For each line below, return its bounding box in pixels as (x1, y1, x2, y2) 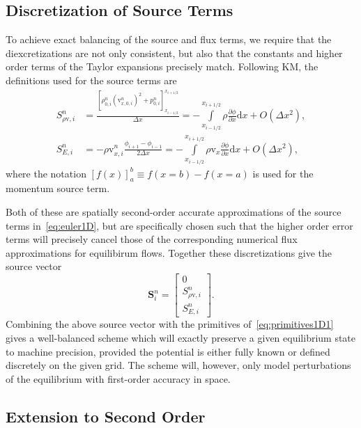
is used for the (252, 166, 314, 180)
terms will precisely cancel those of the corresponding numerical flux (6, 232, 298, 246)
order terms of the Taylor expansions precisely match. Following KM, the (6, 59, 318, 74)
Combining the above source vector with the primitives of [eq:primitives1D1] (6, 317, 334, 331)
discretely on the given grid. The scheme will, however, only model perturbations (6, 358, 351, 372)
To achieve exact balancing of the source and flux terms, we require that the (6, 32, 332, 47)
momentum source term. (6, 181, 110, 196)
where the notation (6, 166, 86, 180)
